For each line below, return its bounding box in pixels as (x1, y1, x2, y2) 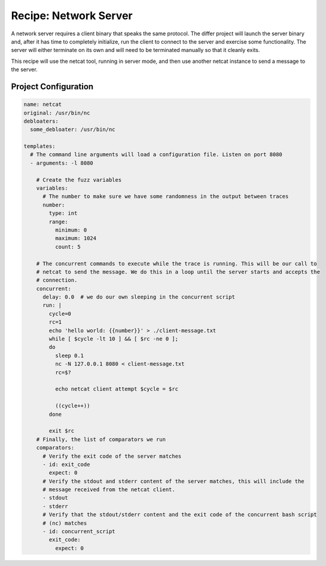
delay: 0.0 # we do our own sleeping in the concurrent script (42, 294, 236, 300)
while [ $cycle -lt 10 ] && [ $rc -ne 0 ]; (48, 336, 179, 342)
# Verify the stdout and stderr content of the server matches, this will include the (42, 477, 304, 485)
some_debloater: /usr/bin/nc (30, 126, 116, 133)
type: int (48, 210, 78, 217)
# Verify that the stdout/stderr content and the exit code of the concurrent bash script (42, 512, 317, 518)
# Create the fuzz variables (36, 177, 122, 183)
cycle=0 (48, 310, 72, 317)
